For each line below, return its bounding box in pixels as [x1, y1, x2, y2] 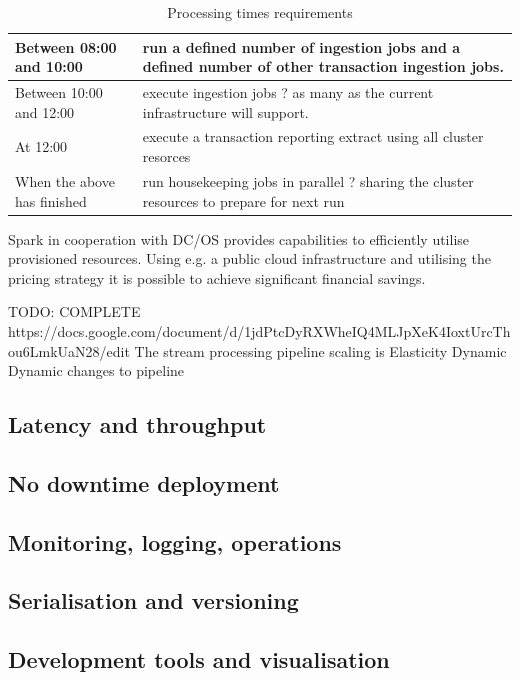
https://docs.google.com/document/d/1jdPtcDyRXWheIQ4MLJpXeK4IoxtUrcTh [8, 320, 511, 341]
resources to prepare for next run [142, 190, 345, 211]
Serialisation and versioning [8, 585, 299, 616]
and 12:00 [15, 101, 75, 122]
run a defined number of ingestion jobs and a [142, 36, 461, 57]
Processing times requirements [167, 2, 353, 22]
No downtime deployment [8, 467, 280, 498]
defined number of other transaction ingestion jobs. [142, 56, 504, 77]
